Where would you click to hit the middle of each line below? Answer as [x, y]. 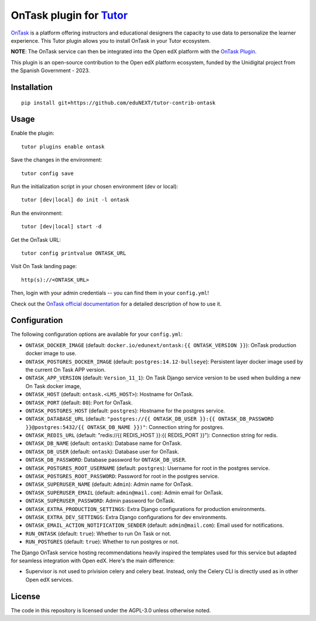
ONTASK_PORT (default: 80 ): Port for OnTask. [79, 402]
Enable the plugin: [33, 133]
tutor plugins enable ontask [63, 147]
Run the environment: [37, 213]
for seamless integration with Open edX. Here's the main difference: [93, 560]
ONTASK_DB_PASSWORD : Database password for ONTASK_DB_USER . [106, 460]
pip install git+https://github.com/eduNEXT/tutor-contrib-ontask [118, 103]
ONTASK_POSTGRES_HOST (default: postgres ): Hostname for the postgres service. [125, 410]
